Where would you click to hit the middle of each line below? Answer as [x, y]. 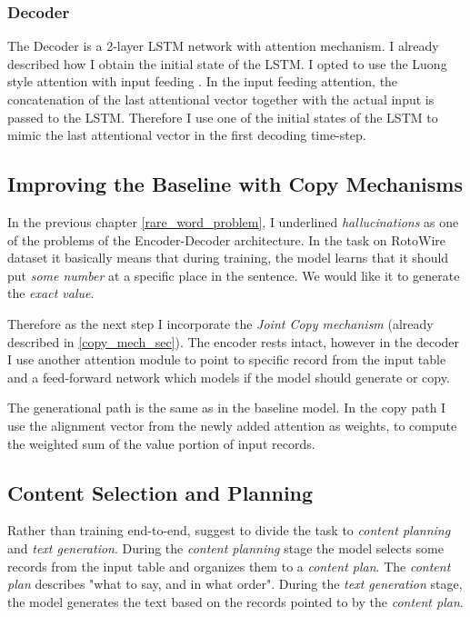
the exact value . [51, 293]
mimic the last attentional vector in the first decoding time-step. [187, 135]
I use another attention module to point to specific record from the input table [227, 359]
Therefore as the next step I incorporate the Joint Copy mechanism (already [220, 323]
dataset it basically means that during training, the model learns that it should [228, 258]
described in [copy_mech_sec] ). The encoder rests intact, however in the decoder [234, 341]
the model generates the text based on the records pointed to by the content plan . [235, 601]
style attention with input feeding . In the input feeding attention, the [203, 81]
